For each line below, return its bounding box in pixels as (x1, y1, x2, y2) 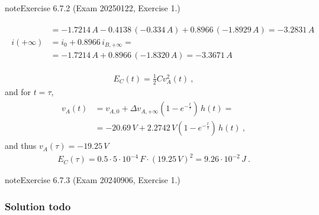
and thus (5, 139, 37, 152)
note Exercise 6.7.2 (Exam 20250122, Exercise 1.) (5, 2, 181, 14)
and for (5, 85, 31, 97)
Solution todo (5, 198, 71, 213)
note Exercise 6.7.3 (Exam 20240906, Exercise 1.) (5, 174, 181, 186)
